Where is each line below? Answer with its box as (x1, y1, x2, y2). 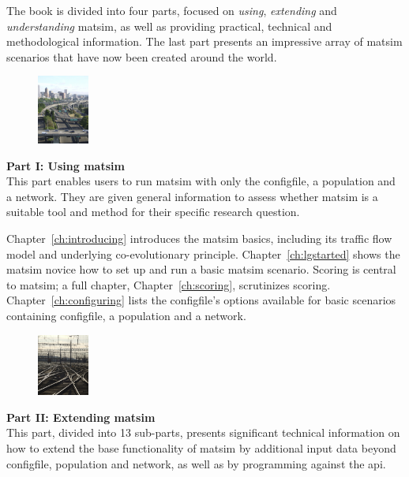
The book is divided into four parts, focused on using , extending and (6, 2, 337, 18)
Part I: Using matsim (6, 157, 125, 173)
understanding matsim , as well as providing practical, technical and (6, 17, 332, 34)
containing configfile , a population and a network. (6, 307, 246, 323)
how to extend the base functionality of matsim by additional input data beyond (6, 439, 396, 456)
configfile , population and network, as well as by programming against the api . (6, 455, 386, 471)
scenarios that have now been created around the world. (6, 48, 277, 65)
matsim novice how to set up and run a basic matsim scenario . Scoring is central (6, 261, 396, 278)
